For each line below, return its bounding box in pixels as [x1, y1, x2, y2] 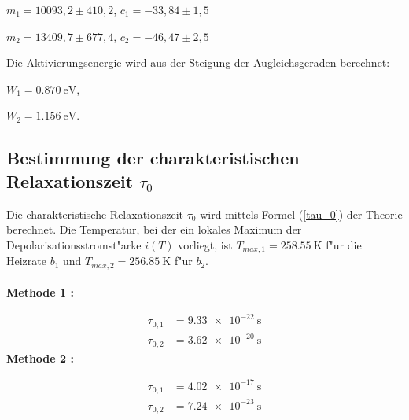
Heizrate [6, 252, 46, 269]
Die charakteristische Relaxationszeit [6, 205, 184, 222]
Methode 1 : [6, 284, 74, 300]
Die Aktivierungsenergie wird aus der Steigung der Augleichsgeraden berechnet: [6, 54, 390, 71]
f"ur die [326, 236, 362, 252]
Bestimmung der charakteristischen [6, 146, 300, 170]
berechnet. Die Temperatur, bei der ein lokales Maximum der [6, 221, 302, 238]
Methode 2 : [6, 349, 74, 366]
